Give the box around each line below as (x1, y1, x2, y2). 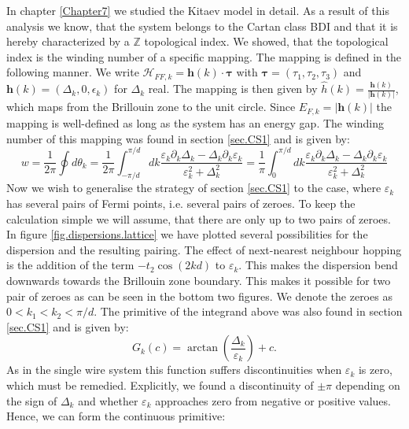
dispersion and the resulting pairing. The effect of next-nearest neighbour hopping (6, 241, 402, 257)
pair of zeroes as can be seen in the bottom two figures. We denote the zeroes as (6, 287, 392, 304)
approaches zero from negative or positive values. (155, 392, 391, 409)
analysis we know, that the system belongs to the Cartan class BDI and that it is (6, 17, 398, 34)
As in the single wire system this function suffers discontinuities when (6, 361, 342, 378)
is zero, (358, 361, 392, 378)
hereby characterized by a (6, 33, 130, 50)
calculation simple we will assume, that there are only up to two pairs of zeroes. (6, 210, 391, 227)
